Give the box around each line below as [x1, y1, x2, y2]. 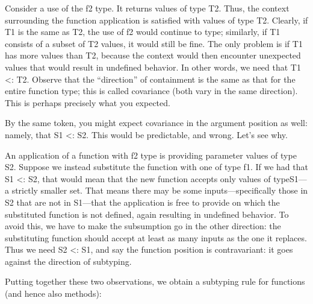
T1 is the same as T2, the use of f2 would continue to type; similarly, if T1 [5, 25, 280, 38]
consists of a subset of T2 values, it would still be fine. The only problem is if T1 [5, 37, 303, 49]
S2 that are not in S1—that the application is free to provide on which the [5, 195, 280, 208]
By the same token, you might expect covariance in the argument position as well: [5, 116, 308, 129]
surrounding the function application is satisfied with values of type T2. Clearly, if [5, 13, 308, 26]
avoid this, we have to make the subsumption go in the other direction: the [5, 220, 281, 232]
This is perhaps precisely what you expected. [5, 96, 170, 109]
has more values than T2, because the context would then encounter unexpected [5, 49, 301, 62]
